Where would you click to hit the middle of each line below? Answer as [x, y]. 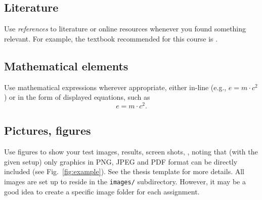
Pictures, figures [48, 130]
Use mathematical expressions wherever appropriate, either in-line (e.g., [115, 87]
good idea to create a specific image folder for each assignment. [102, 191]
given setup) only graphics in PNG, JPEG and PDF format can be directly [121, 161]
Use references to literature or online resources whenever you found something [125, 29]
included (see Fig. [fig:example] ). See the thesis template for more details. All [124, 171]
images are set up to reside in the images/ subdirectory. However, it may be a [125, 181]
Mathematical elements [66, 66]
